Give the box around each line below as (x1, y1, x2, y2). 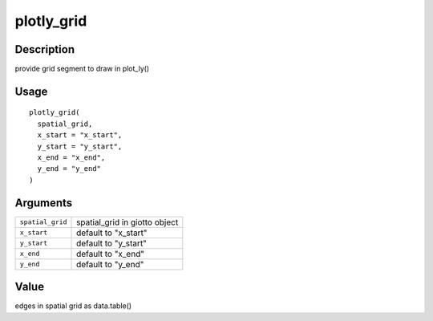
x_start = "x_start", (37, 131, 123, 140)
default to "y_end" (76, 258, 144, 270)
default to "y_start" (76, 238, 148, 249)
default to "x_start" (76, 227, 148, 238)
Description (14, 43, 75, 56)
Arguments (14, 196, 73, 209)
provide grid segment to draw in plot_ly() (14, 64, 150, 74)
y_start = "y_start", (37, 141, 123, 151)
